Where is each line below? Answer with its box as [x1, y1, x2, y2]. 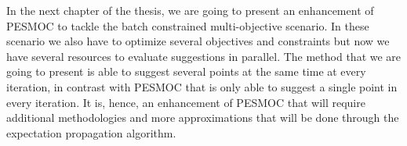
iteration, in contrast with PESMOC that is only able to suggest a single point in [6, 78, 398, 94]
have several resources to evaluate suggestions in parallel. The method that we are [6, 48, 402, 64]
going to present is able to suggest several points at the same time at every [6, 63, 366, 80]
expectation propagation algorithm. [6, 124, 176, 141]
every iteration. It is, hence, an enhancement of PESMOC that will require [6, 94, 365, 110]
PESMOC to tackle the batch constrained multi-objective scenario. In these [6, 17, 369, 34]
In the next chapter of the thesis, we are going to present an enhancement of [6, 2, 374, 18]
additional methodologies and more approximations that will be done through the [6, 109, 399, 126]
